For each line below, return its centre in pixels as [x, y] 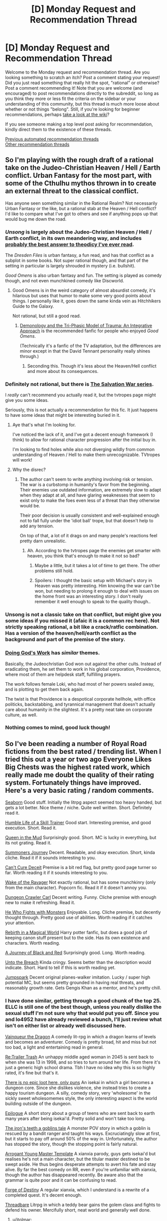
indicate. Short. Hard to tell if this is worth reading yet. [60, 968]
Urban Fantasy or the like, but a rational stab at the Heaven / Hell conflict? [81, 208]
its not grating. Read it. [28, 843]
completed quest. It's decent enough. [43, 1195]
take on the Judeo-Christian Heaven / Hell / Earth [83, 168]
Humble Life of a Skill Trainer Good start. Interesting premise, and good [78, 823]
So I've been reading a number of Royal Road [76, 744]
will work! [22, 460]
